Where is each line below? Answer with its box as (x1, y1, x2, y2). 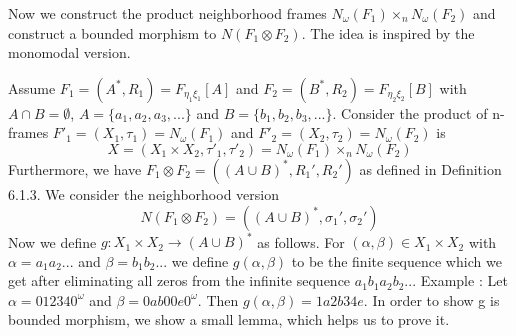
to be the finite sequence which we (291, 250, 502, 271)
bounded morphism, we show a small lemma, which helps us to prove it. (8, 309, 450, 330)
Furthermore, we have (8, 158, 142, 179)
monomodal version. (8, 42, 131, 63)
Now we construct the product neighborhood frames (8, 3, 327, 23)
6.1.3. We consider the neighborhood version (8, 183, 279, 204)
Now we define (8, 231, 97, 252)
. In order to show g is (363, 289, 500, 310)
